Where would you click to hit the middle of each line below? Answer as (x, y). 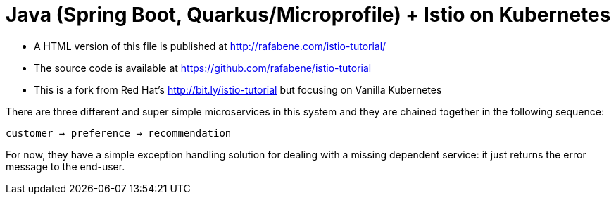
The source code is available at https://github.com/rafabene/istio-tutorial (203, 68)
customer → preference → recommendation (119, 133)
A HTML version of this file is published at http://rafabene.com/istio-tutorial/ (210, 46)
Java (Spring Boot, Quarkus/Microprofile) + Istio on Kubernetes (308, 15)
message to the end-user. (65, 166)
